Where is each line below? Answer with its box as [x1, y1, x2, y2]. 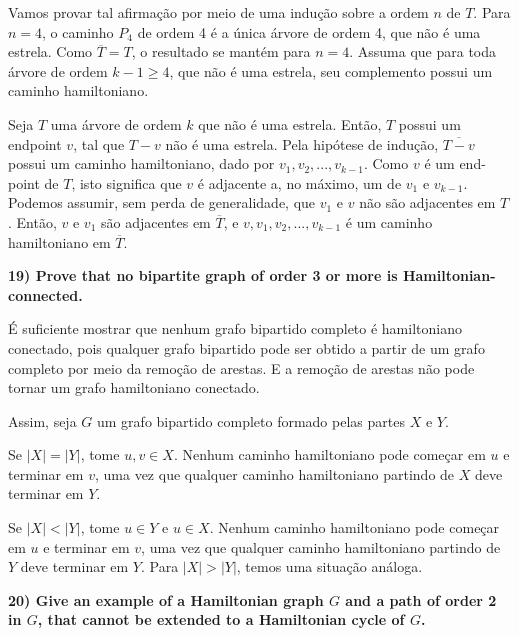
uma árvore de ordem [50, 113, 182, 134]
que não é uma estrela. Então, [198, 113, 382, 134]
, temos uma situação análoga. [236, 556, 423, 577]
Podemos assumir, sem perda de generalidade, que [8, 192, 316, 213]
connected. [8, 284, 83, 305]
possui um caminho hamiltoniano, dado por [8, 153, 275, 174]
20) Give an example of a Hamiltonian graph [8, 589, 324, 610]
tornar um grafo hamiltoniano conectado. [8, 377, 260, 398]
